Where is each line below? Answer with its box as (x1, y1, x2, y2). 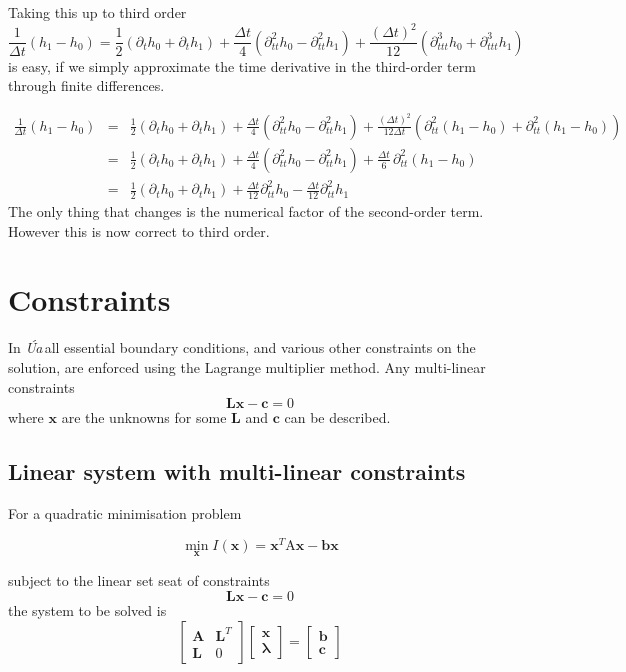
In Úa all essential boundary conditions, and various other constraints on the (8, 337, 476, 358)
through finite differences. (8, 75, 165, 96)
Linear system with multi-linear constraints (8, 456, 466, 487)
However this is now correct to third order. (8, 220, 270, 241)
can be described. (284, 407, 391, 428)
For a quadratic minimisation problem (8, 502, 242, 523)
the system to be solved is (8, 600, 167, 621)
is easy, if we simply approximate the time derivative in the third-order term (8, 55, 476, 76)
